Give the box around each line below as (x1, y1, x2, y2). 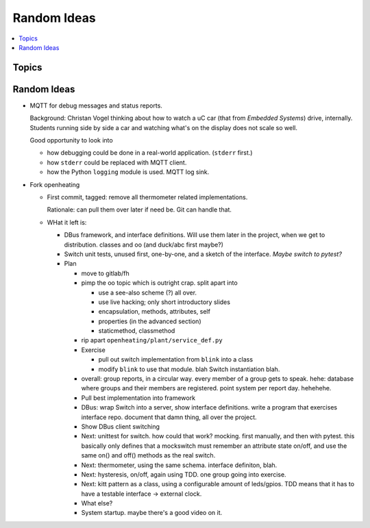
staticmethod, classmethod (98, 327, 175, 335)
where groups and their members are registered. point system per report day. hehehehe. (81, 384, 332, 392)
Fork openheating (29, 180, 80, 188)
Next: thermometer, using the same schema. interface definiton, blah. (81, 461, 277, 469)
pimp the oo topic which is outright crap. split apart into (81, 279, 238, 287)
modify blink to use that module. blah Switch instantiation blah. (98, 365, 280, 373)
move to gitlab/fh (81, 269, 129, 277)
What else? (81, 499, 113, 507)
